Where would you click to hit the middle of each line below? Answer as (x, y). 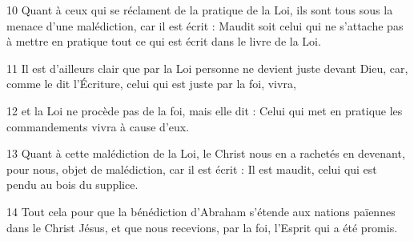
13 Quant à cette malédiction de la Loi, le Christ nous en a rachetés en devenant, (206, 153)
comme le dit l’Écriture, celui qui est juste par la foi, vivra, (151, 84)
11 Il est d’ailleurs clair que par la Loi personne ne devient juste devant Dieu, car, (207, 68)
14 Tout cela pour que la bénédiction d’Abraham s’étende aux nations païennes (201, 211)
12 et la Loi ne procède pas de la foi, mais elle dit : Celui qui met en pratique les (205, 110)
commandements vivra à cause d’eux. (98, 126)
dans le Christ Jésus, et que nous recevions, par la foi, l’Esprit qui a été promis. (202, 227)
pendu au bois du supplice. (72, 185)
